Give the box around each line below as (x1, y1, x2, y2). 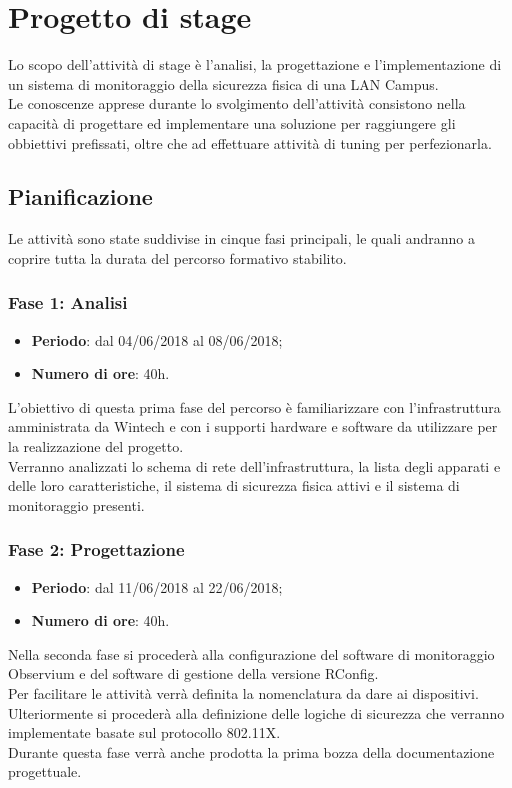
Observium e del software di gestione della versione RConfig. (8, 663, 379, 684)
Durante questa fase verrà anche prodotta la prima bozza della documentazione (8, 741, 495, 762)
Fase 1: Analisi (8, 290, 128, 315)
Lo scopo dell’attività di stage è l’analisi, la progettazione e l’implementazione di (8, 54, 502, 75)
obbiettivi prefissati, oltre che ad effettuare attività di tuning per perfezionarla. (8, 132, 492, 153)
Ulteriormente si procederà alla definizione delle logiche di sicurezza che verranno (8, 702, 505, 723)
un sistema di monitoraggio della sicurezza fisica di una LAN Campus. (8, 73, 439, 94)
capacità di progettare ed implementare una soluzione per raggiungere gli (8, 112, 456, 133)
